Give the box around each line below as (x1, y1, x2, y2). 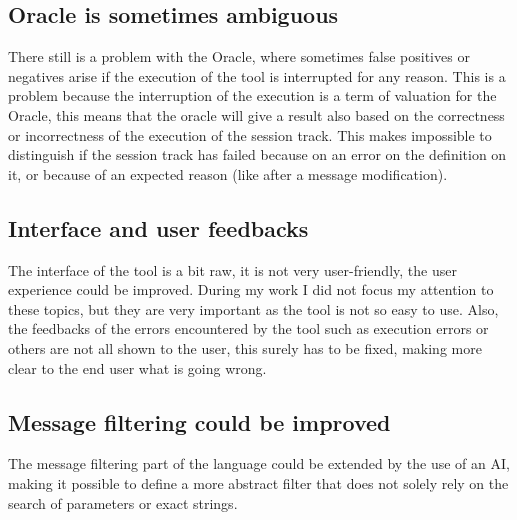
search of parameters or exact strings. (8, 492, 238, 513)
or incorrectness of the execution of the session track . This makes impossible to (8, 124, 492, 145)
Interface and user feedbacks (8, 212, 309, 243)
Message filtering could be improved (8, 406, 391, 437)
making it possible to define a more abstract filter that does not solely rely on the (8, 472, 509, 493)
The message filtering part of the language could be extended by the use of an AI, (8, 453, 510, 474)
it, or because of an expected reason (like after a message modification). (8, 163, 448, 184)
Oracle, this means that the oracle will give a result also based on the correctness (8, 104, 505, 125)
